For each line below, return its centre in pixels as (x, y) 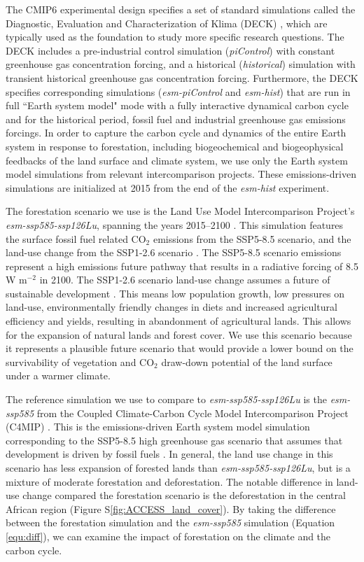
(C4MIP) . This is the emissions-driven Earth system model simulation (158, 427)
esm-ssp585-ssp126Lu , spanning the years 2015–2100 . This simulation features (175, 224)
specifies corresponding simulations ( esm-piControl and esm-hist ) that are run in (178, 91)
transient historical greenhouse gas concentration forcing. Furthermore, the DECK (182, 77)
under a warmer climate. (58, 375)
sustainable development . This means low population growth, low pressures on (175, 293)
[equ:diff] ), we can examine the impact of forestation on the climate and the (168, 536)
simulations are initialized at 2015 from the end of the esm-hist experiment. (168, 187)
